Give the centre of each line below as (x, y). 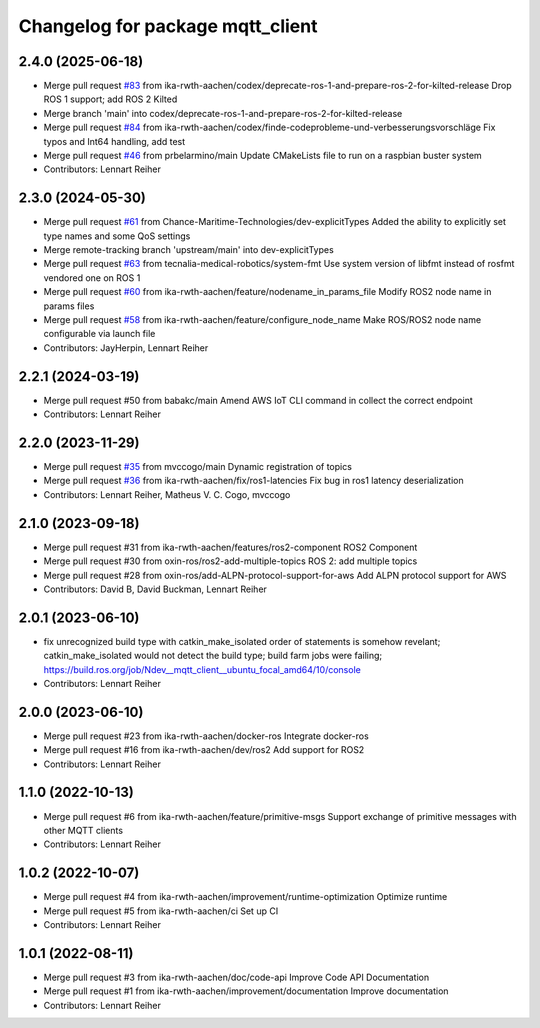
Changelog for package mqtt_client (168, 26)
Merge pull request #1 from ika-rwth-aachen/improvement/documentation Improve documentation (246, 991)
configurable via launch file (99, 334)
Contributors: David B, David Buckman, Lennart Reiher (155, 589)
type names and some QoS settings (117, 236)
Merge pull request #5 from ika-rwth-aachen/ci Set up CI (161, 911)
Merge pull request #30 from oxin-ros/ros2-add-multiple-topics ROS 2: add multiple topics (230, 561)
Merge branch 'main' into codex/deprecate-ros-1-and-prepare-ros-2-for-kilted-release (223, 113)
